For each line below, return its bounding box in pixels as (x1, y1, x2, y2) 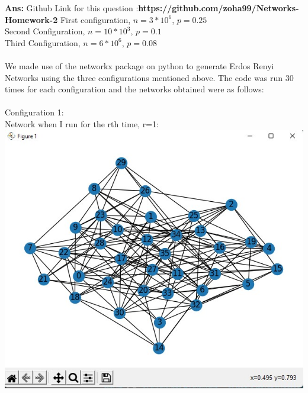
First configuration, (60, 13, 131, 25)
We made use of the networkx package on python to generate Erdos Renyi (5, 59, 274, 72)
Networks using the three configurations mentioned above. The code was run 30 (5, 71, 294, 83)
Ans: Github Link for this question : (5, 2, 139, 14)
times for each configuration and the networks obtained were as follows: (5, 83, 264, 95)
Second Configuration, (5, 25, 85, 37)
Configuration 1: (5, 106, 64, 118)
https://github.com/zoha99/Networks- (138, 2, 299, 14)
